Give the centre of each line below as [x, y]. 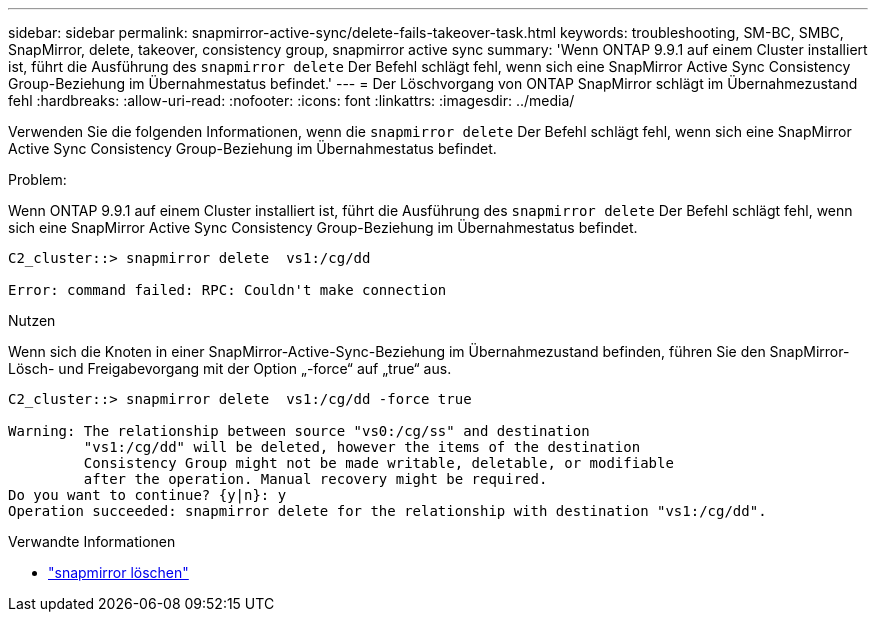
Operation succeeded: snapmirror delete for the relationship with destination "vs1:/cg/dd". [387, 511]
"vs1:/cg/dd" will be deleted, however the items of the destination [362, 447]
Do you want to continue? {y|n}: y [147, 495]
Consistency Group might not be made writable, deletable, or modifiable [378, 463]
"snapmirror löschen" [118, 572]
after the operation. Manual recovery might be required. [315, 479]
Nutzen [32, 320]
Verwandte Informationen [92, 541]
